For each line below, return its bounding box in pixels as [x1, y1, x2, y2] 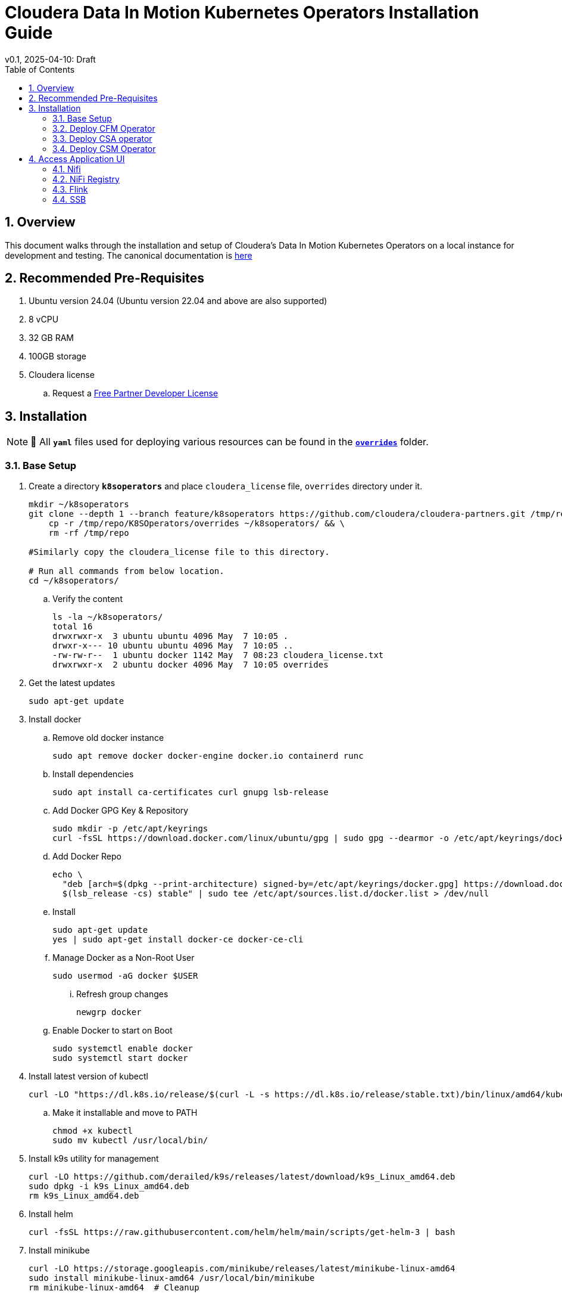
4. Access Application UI [29, 153, 125, 164]
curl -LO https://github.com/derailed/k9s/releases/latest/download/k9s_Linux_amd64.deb [29, 1172, 455, 1182]
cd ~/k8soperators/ [29, 576, 119, 586]
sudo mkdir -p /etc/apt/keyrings [52, 824, 208, 834]
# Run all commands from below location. [29, 566, 224, 576]
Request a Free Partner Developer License [52, 388, 218, 399]
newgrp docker [76, 1007, 142, 1017]
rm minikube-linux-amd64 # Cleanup [29, 1283, 199, 1293]
